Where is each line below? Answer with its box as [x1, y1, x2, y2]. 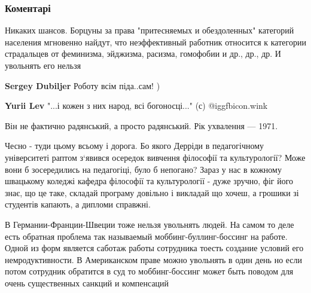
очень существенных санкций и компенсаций [5, 276, 169, 289]
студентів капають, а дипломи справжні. [5, 198, 151, 210]
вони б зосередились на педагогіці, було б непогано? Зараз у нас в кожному [5, 163, 282, 175]
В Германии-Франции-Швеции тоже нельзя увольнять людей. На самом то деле [5, 218, 294, 230]
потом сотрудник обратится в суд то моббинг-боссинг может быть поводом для [5, 265, 294, 277]
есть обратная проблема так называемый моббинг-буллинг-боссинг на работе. [5, 230, 288, 242]
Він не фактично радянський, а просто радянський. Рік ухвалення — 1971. [5, 119, 278, 132]
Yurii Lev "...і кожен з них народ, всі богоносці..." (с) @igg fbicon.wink [5, 99, 268, 112]
